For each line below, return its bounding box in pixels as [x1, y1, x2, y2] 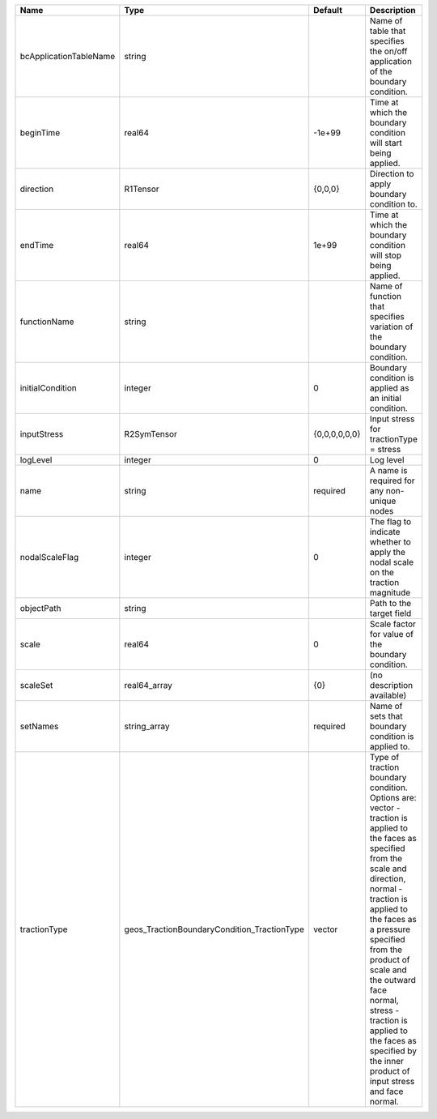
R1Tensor [124, 183, 159, 194]
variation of [369, 321, 414, 332]
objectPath [19, 603, 62, 613]
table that [369, 25, 406, 36]
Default [312, 5, 343, 15]
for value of [369, 629, 414, 639]
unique [369, 495, 397, 506]
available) [369, 690, 407, 701]
